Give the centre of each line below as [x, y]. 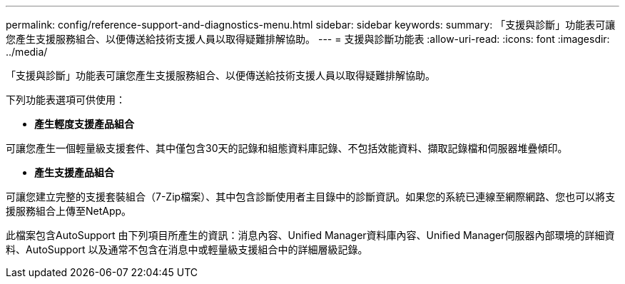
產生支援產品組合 [74, 172]
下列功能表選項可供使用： [66, 100]
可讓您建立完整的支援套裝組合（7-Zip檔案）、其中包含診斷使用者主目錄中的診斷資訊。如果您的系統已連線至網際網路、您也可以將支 [311, 197]
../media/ [27, 52]
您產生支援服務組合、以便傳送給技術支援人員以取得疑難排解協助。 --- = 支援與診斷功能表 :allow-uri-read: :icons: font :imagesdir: [308, 39]
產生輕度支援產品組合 [84, 124]
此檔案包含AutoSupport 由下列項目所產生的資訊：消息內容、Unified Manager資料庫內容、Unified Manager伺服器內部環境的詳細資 [310, 235]
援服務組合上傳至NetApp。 [69, 211]
